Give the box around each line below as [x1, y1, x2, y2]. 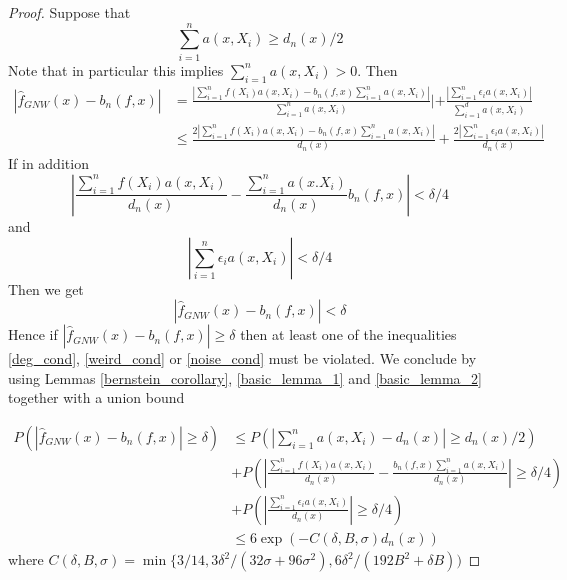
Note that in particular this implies [8, 59, 224, 80]
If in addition [8, 153, 89, 174]
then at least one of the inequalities [240, 324, 457, 345]
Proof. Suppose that [8, 2, 131, 22]
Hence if [8, 324, 58, 345]
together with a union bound [8, 387, 185, 408]
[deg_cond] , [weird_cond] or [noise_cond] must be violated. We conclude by [8, 348, 477, 369]
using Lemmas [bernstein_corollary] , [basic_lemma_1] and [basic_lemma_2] [8, 367, 482, 388]
